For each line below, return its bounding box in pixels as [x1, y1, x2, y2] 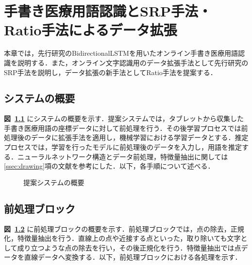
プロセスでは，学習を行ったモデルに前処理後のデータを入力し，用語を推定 [4, 142, 242, 152]
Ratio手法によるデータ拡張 [4, 20, 177, 40]
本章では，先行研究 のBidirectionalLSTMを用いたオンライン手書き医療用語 [4, 48, 238, 58]
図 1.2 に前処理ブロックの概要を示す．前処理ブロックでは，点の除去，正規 [4, 223, 244, 234]
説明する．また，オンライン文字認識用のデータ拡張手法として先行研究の [17, 57, 249, 67]
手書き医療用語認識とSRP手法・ [4, 1, 212, 21]
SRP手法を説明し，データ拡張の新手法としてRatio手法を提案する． [4, 67, 217, 77]
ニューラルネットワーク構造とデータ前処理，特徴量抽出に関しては [17, 151, 228, 161]
